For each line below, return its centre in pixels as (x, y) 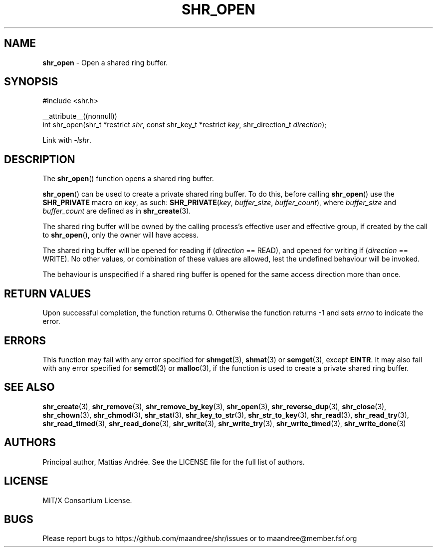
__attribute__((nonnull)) (80, 116)
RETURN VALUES (48, 293)
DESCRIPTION (40, 159)
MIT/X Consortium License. (87, 500)
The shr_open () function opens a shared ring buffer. (128, 179)
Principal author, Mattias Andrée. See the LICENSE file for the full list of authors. (174, 462)
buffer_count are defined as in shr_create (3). (117, 211)
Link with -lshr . (67, 140)
